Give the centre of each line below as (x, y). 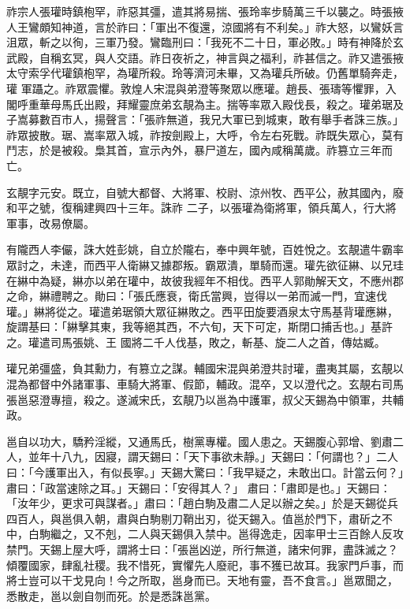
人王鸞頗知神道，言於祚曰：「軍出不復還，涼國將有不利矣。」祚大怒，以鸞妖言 (205, 26)
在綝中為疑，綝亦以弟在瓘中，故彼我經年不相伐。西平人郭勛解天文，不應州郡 (205, 280)
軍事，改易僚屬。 (50, 223)
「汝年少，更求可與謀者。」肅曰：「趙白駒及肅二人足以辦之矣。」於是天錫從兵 (202, 503)
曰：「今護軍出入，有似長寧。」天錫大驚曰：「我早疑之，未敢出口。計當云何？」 (205, 472)
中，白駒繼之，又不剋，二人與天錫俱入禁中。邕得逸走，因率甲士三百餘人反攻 (205, 534)
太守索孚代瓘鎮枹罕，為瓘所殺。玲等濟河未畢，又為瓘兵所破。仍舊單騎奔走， (205, 73)
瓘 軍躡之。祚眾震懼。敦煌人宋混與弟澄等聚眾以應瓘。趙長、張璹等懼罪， (196, 88)
